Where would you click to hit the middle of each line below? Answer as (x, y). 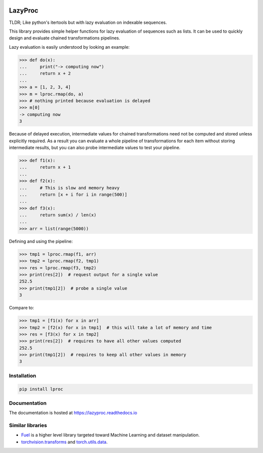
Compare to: (21, 308)
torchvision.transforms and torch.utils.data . (65, 442)
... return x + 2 (45, 74)
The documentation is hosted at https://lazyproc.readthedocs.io (73, 413)
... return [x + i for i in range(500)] (73, 194)
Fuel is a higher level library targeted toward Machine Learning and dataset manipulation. (110, 435)
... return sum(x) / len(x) (58, 215)
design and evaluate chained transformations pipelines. (65, 38)
